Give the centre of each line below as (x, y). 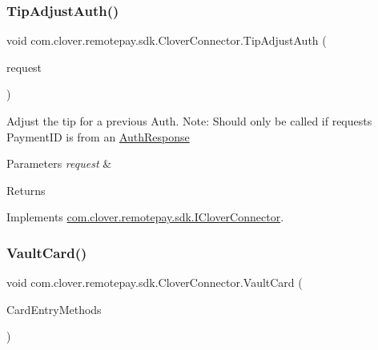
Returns (26, 190)
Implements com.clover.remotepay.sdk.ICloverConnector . (145, 217)
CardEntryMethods (54, 309)
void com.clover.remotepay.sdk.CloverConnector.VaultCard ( (155, 282)
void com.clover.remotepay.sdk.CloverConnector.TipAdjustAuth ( (167, 40)
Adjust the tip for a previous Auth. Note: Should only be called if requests (189, 121)
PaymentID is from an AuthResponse (98, 136)
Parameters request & (59, 163)
